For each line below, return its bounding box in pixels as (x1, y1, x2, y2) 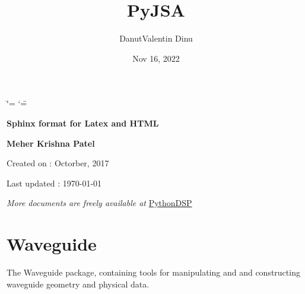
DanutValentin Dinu (119, 32, 193, 45)
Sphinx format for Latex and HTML (7, 116, 159, 129)
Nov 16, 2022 (132, 52, 180, 64)
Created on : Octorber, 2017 (7, 157, 109, 169)
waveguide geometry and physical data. (7, 277, 150, 290)
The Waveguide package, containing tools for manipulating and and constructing (7, 266, 300, 278)
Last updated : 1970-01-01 (7, 176, 102, 189)
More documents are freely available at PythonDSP (7, 197, 192, 209)
